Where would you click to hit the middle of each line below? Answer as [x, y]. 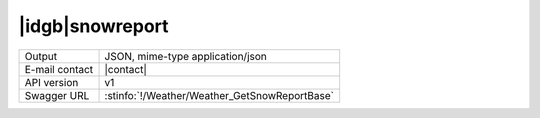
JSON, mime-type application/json [185, 56]
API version [51, 82]
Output [41, 56]
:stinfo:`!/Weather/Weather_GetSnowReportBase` [219, 95]
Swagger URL [57, 95]
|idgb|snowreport [93, 26]
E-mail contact [59, 69]
